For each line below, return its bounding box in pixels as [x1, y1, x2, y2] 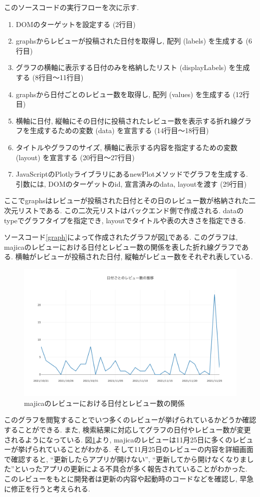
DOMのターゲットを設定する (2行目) [16, 19, 136, 29]
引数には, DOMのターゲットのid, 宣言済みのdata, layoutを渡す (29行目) [16, 178, 247, 189]
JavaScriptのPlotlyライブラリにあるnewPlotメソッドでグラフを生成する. [16, 169, 248, 179]
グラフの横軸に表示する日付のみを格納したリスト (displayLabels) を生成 [16, 62, 250, 73]
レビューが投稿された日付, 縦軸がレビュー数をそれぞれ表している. [36, 251, 253, 262]
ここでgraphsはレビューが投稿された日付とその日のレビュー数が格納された [4, 195, 249, 206]
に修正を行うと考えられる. [4, 483, 90, 493]
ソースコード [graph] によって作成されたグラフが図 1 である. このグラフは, [4, 232, 238, 242]
